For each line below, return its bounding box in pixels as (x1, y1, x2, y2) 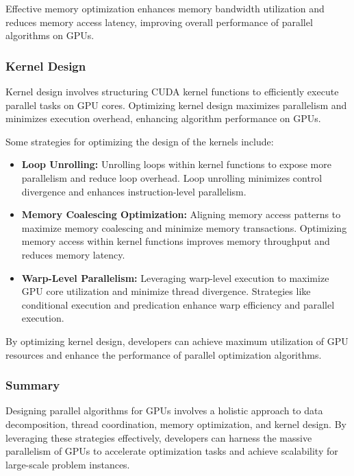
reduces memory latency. (21, 247, 125, 261)
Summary (5, 377, 60, 394)
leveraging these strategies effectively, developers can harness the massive (5, 430, 312, 444)
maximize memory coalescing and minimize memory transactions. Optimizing (21, 220, 347, 235)
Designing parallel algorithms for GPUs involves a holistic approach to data (5, 403, 323, 418)
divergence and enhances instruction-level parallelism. (21, 184, 246, 198)
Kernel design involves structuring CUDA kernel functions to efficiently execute (5, 84, 339, 98)
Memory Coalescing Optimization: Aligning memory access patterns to (21, 207, 341, 222)
